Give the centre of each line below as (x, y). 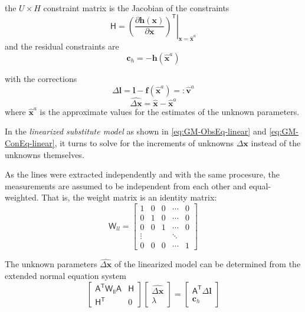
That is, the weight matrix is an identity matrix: (129, 197)
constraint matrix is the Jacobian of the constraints (136, 8)
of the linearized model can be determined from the (207, 264)
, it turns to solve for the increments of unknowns (144, 142)
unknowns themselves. (45, 154)
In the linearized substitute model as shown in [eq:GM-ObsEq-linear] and (136, 131)
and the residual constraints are (62, 46)
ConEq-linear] (30, 142)
